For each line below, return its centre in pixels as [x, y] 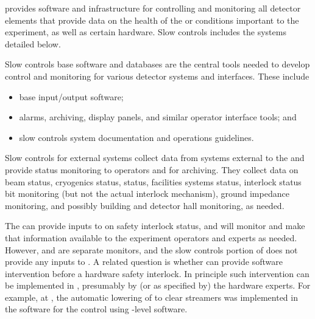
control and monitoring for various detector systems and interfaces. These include [157, 76]
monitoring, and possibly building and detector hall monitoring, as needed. [145, 205]
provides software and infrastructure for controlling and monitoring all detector [153, 8]
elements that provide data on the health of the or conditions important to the [152, 20]
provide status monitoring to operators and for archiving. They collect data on [152, 169]
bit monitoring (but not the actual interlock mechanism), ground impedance [147, 194]
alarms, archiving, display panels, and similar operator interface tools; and [158, 117]
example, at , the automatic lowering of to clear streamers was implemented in [151, 297]
